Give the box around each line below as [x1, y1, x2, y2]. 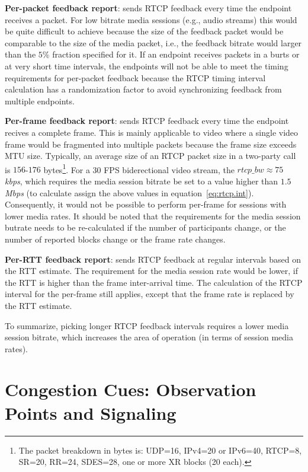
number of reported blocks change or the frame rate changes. [5, 232, 226, 245]
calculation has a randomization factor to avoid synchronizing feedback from [5, 83, 282, 95]
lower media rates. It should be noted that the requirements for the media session [5, 209, 301, 222]
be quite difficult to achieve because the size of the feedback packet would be [5, 25, 284, 37]
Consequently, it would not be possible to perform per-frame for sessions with [5, 198, 287, 211]
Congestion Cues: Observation [5, 377, 256, 401]
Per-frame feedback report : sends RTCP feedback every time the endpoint [5, 114, 289, 127]
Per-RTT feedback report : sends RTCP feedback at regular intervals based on [5, 253, 301, 265]
